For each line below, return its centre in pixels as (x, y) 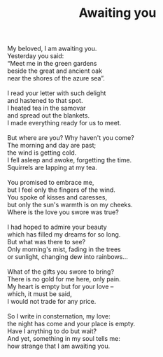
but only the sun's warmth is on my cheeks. (70, 205)
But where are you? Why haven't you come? (71, 138)
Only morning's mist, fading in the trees (64, 249)
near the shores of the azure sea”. (56, 78)
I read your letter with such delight (57, 93)
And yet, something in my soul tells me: (64, 339)
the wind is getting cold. (42, 153)
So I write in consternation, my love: (59, 316)
